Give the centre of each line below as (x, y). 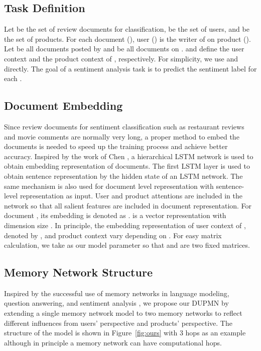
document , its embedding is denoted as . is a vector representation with (115, 215)
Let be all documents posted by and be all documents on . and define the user (124, 49)
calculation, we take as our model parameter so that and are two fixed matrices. (127, 245)
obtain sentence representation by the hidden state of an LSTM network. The (123, 175)
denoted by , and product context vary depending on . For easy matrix (113, 235)
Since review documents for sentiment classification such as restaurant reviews (124, 126)
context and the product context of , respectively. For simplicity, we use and (121, 58)
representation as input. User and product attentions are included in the (131, 196)
